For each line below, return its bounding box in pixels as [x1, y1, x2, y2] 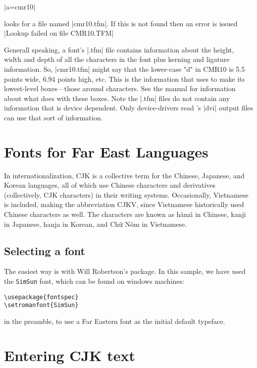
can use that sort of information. [4, 112, 103, 122]
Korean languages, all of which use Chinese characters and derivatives [4, 180, 216, 190]
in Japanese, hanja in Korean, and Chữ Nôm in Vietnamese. [4, 218, 187, 229]
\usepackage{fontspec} [4, 293, 79, 301]
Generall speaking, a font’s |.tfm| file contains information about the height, [4, 44, 234, 54]
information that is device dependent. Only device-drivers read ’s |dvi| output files [4, 103, 254, 113]
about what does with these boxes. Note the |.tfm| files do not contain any [4, 93, 230, 103]
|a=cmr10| [4, 1, 36, 11]
